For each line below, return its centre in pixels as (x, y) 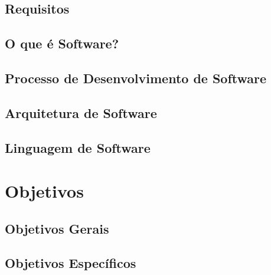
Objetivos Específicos (71, 263)
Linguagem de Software (78, 147)
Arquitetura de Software (81, 112)
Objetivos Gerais (57, 228)
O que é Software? (62, 43)
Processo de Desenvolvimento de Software (136, 78)
